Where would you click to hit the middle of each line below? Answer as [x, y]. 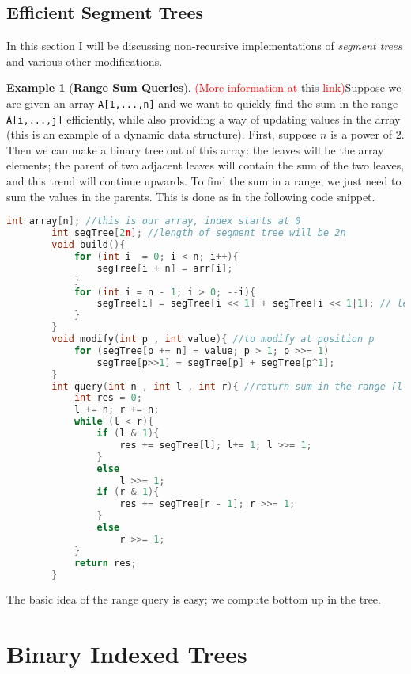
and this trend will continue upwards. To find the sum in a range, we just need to [204, 181]
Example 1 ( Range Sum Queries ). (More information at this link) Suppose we [204, 88]
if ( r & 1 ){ [128, 492]
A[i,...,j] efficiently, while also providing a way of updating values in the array [204, 118]
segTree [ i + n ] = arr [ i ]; [165, 268]
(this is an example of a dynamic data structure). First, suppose [162, 134]
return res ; [105, 563]
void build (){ [89, 245]
